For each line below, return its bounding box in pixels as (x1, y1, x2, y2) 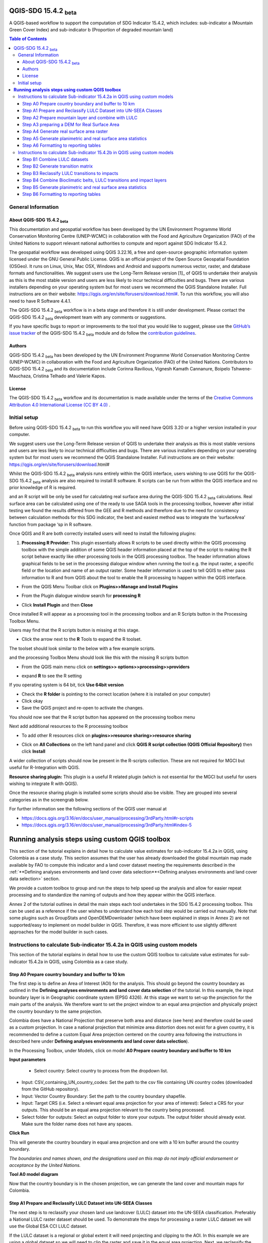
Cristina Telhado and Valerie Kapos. (33, 373, 106, 379)
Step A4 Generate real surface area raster (22, 128, 108, 134)
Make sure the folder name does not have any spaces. (21, 1121, 133, 1127)
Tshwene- (231, 366, 252, 372)
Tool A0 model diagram (9, 1171, 59, 1177)
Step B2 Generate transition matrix (22, 163, 93, 169)
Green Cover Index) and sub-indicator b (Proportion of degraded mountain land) (9, 26, 174, 32)
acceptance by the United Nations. (9, 1162, 81, 1168)
